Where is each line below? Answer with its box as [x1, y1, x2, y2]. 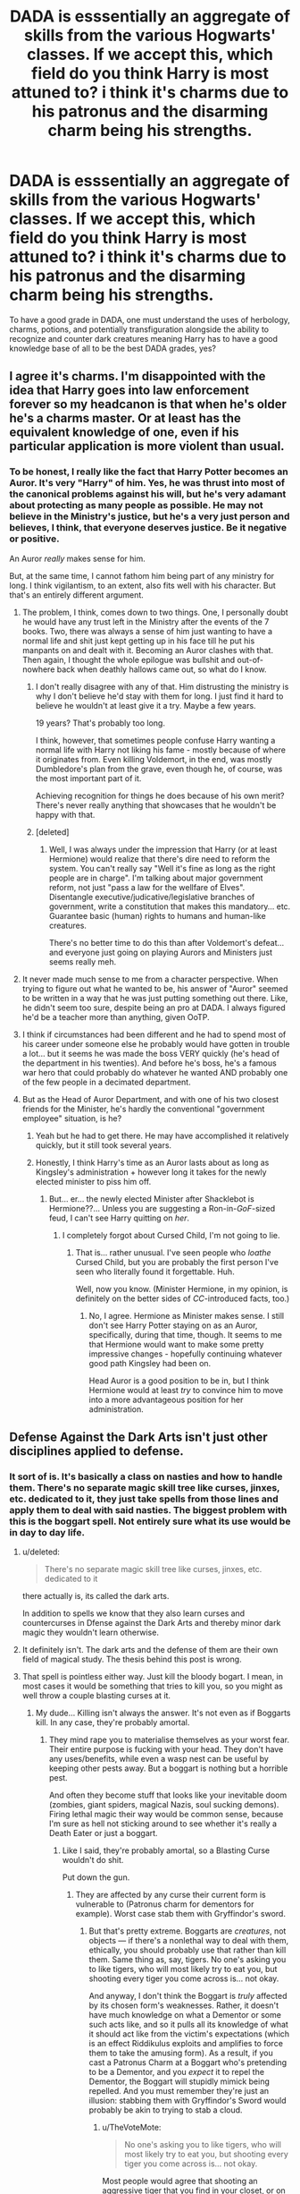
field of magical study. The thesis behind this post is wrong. [21, 1654, 243, 1665]
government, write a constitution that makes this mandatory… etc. [48, 901, 291, 912]
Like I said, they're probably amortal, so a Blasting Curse [62, 1845, 271, 1856]
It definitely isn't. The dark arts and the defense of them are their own [21, 1645, 279, 1655]
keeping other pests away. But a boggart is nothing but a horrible [48, 1763, 288, 1773]
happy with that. [35, 809, 96, 820]
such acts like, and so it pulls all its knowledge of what [88, 2020, 288, 2030]
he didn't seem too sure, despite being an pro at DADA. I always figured [21, 1002, 286, 1013]
